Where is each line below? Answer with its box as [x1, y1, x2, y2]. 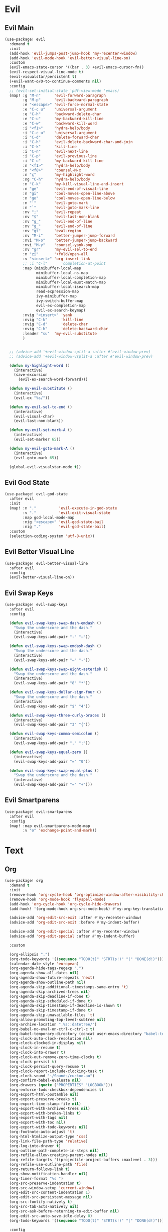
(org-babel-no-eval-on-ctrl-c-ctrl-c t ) [9, 1026, 95, 1032]
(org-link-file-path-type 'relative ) [9, 1139, 88, 1144]
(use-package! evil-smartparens [5, 809, 72, 814]
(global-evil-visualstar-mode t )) [9, 464, 81, 469]
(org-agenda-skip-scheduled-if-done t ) [9, 998, 93, 1003]
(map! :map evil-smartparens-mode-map [9, 823, 91, 829]
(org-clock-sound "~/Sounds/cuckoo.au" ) [9, 1073, 95, 1078]
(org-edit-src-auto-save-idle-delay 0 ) [9, 1213, 93, 1218]
